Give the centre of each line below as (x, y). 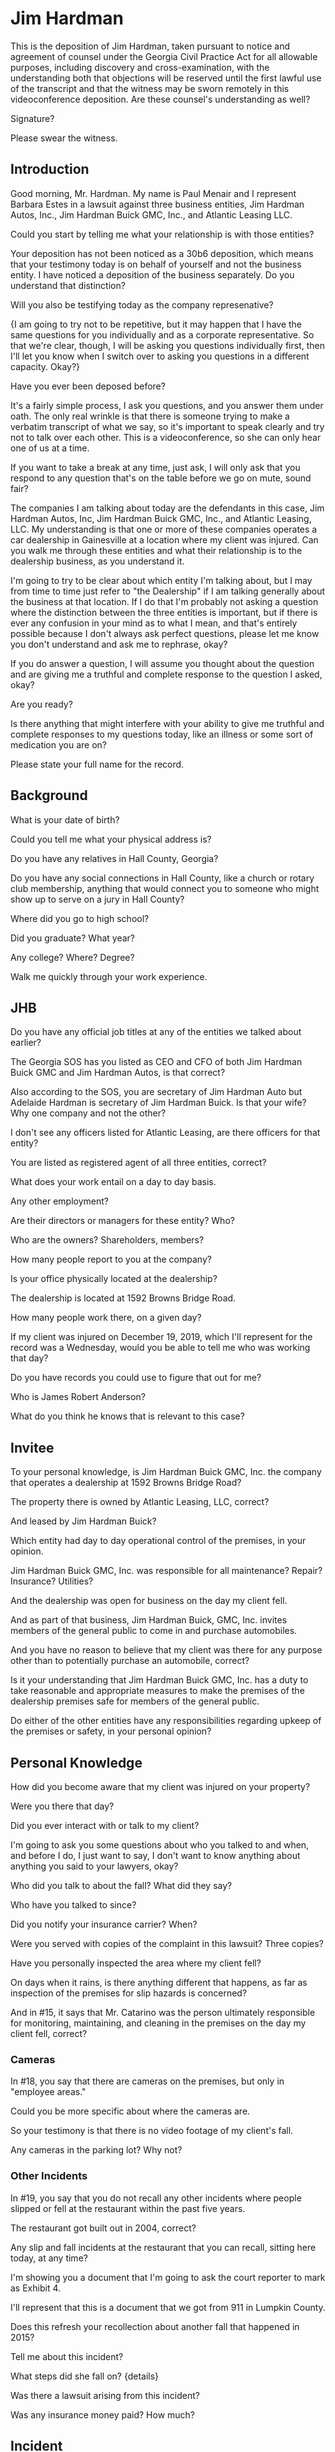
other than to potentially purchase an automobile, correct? (130, 1661)
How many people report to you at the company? (111, 1259)
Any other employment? (59, 1201)
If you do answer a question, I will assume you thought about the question (162, 663)
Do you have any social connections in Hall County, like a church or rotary (162, 878)
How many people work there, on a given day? (106, 1318)
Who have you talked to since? (73, 1905)
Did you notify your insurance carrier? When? (104, 1924)
